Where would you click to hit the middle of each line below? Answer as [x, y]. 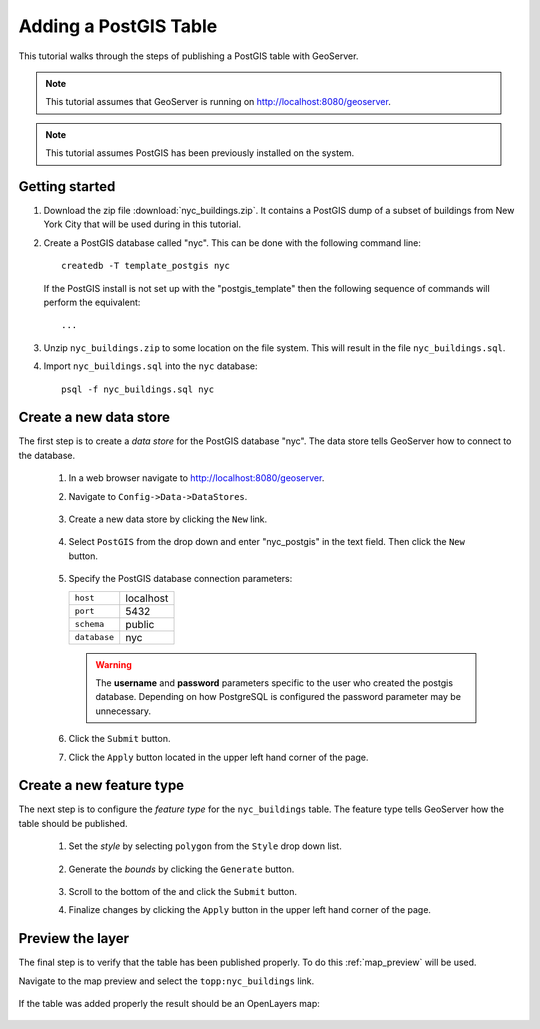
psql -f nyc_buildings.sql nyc [138, 389]
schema [89, 624]
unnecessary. [123, 711]
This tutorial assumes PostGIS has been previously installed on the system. [200, 153]
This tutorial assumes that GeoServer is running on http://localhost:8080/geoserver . [218, 102]
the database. [47, 455]
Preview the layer [74, 938]
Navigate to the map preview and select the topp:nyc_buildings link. [166, 981]
